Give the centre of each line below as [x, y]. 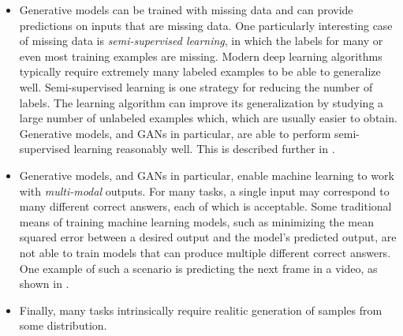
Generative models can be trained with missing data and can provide [186, 9]
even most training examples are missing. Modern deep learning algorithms [201, 56]
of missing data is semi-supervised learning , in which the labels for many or [201, 41]
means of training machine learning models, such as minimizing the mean [196, 221]
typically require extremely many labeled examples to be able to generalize [200, 71]
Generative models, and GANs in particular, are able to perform [175, 133]
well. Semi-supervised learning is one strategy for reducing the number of [196, 86]
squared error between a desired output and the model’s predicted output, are [208, 237]
